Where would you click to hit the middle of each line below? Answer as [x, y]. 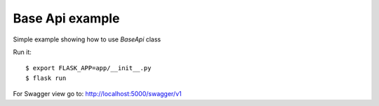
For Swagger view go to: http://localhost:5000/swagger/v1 [97, 94]
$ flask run [46, 78]
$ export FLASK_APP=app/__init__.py [88, 68]
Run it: [22, 52]
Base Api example [66, 18]
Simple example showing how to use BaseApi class [87, 39]
